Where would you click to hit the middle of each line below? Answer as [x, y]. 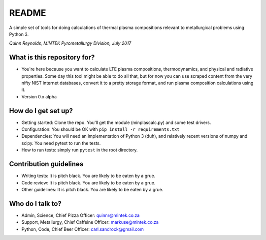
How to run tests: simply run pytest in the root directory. [80, 150]
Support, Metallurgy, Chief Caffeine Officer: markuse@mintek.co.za [90, 222]
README [28, 13]
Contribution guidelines [46, 164]
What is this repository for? [52, 57]
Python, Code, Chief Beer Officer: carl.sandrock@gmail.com [83, 229]
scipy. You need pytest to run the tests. [61, 143]
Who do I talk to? [35, 203]
